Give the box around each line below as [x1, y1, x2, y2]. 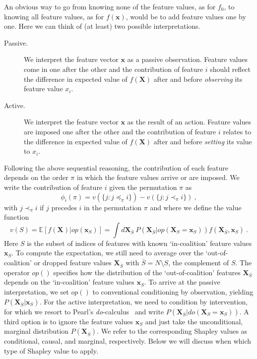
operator [4, 267, 30, 277]
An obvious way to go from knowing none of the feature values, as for [4, 1, 216, 11]
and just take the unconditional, [145, 316, 243, 326]
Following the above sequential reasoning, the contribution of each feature [4, 162, 228, 173]
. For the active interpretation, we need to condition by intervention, [39, 296, 248, 306]
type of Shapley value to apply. [4, 345, 98, 356]
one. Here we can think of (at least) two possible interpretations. [4, 21, 200, 31]
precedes [51, 202, 77, 212]
